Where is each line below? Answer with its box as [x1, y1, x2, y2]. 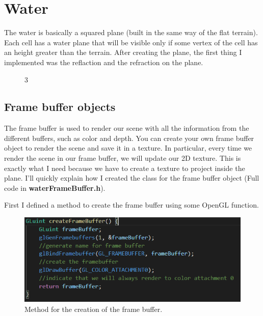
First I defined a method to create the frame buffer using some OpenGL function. [4, 199, 259, 210]
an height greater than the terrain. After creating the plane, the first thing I [4, 47, 242, 58]
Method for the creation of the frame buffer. [24, 303, 163, 314]
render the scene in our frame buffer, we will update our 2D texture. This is [4, 153, 241, 163]
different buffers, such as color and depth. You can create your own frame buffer [4, 132, 254, 143]
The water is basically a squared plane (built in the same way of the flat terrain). [4, 27, 258, 38]
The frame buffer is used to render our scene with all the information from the [4, 123, 249, 133]
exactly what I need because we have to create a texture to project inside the [4, 162, 245, 173]
